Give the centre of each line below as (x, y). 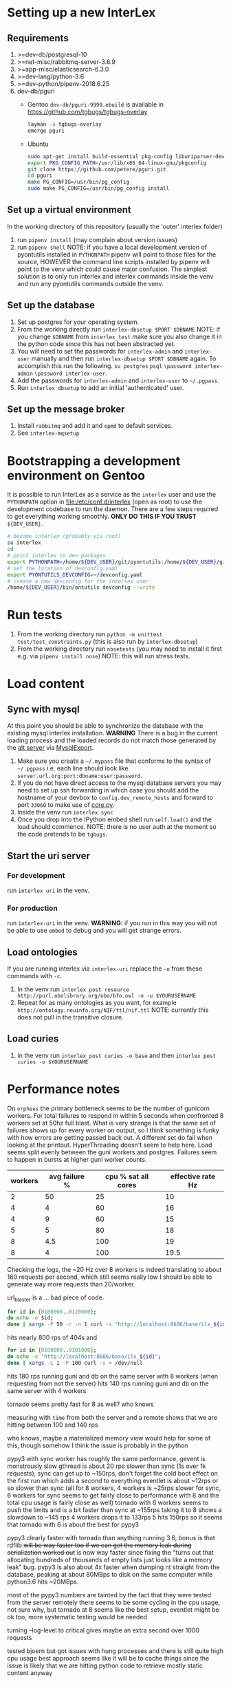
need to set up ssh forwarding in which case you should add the (108, 790)
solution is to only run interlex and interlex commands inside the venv (115, 276)
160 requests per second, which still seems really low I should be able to (110, 1277)
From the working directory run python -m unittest (90, 634)
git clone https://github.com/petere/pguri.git (97, 169)
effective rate (193, 1176)
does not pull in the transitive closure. (70, 1017)
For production (33, 908)
